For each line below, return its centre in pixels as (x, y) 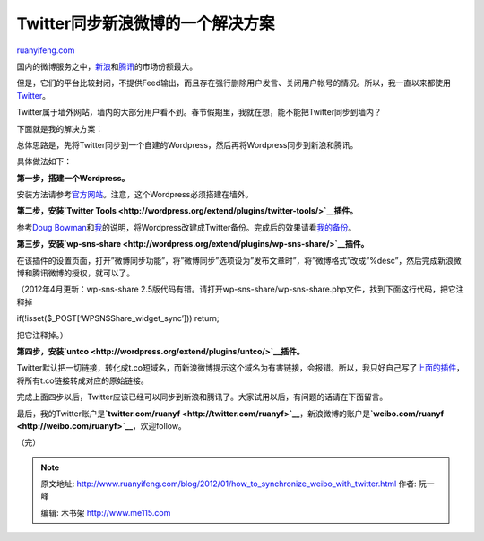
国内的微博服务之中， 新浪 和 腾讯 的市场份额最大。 (107, 66)
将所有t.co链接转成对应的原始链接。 (83, 380)
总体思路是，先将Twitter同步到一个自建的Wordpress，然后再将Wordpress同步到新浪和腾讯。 (187, 144)
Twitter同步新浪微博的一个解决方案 (146, 23)
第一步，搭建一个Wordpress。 (73, 178)
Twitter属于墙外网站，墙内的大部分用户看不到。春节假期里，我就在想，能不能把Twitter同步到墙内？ (199, 112)
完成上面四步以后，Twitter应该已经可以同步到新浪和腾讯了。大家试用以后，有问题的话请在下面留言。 (202, 397)
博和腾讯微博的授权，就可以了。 (75, 273)
